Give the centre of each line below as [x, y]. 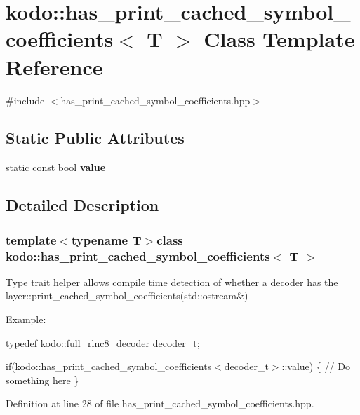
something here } [42, 380]
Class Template [279, 39]
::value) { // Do [316, 366]
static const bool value [56, 167]
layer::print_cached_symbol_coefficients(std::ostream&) [127, 295]
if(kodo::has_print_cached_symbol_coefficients [109, 366]
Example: [26, 319]
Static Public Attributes [95, 138]
